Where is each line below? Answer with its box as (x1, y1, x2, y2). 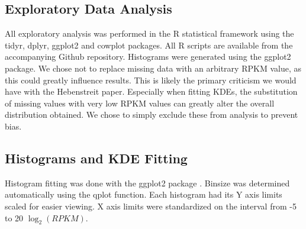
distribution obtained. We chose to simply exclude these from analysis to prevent (5, 108, 298, 121)
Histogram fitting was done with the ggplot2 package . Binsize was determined (5, 176, 290, 189)
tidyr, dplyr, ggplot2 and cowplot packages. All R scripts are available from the (5, 38, 293, 51)
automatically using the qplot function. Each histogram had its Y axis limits (5, 188, 282, 201)
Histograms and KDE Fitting (5, 149, 188, 167)
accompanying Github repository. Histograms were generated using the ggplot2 (5, 50, 291, 63)
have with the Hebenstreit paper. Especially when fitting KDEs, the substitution (5, 85, 298, 98)
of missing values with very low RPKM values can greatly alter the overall (5, 96, 275, 109)
